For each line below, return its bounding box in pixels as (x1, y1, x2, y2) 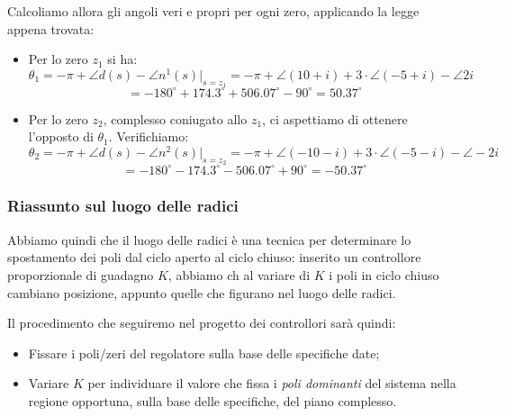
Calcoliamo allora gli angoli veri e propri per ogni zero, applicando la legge (7, 2, 420, 20)
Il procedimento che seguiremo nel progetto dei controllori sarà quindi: (7, 313, 396, 332)
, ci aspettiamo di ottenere (262, 109, 408, 128)
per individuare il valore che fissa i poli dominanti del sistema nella (87, 374, 456, 393)
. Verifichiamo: (108, 127, 189, 146)
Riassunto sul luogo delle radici (7, 194, 239, 217)
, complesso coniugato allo (103, 109, 248, 128)
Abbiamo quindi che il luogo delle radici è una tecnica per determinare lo (7, 230, 411, 249)
